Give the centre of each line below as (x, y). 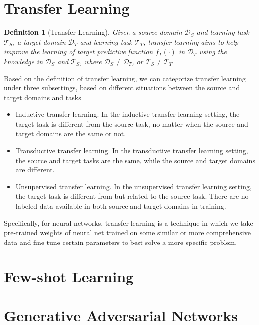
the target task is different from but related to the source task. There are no (132, 196)
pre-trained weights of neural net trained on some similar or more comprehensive (127, 232)
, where (90, 61)
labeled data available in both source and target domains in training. (121, 206)
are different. (35, 170)
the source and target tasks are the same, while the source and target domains (135, 160)
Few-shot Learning (69, 276)
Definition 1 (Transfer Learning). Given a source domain (93, 32)
